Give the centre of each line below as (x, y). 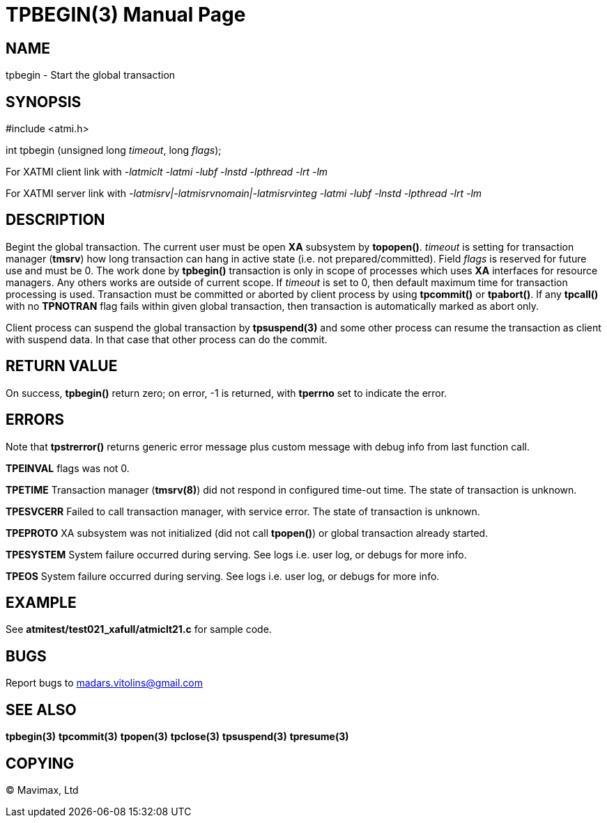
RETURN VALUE (62, 366)
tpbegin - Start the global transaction (91, 75)
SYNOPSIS (44, 102)
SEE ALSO (41, 710)
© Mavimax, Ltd (42, 790)
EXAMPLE (41, 602)
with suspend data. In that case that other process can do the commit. (167, 339)
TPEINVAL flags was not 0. (68, 468)
